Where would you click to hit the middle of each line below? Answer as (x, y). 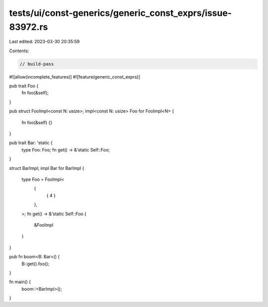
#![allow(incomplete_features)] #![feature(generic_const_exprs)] (75, 77)
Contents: (19, 51)
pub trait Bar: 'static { (31, 143)
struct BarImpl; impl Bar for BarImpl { (47, 168)
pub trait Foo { (24, 86)
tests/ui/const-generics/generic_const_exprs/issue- (120, 13)
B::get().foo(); (35, 264)
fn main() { (20, 282)
